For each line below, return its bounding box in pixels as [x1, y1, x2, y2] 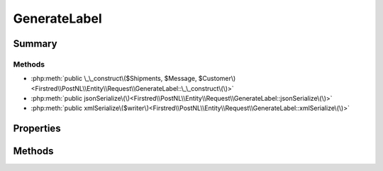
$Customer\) [198, 75, 236, 83]
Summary [13, 38, 57, 50]
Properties [13, 123, 61, 135]
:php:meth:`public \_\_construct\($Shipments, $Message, [30, 75, 197, 83]
